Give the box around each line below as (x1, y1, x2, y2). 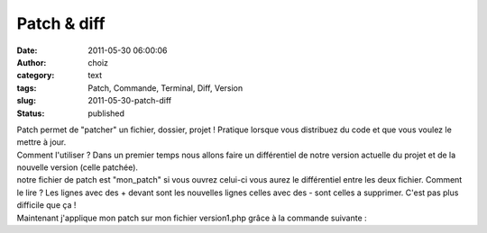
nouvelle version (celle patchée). (16, 162, 139, 173)
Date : (16, 45, 38, 56)
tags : (16, 82, 37, 94)
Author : (16, 57, 47, 67)
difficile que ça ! (16, 200, 77, 211)
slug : (16, 95, 36, 106)
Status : (16, 108, 45, 119)
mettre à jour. (16, 137, 67, 148)
